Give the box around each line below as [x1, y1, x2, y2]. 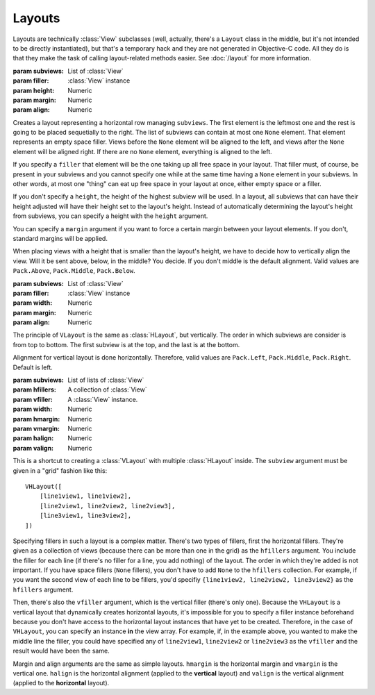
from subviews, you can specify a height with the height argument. [12, 212, 208, 220]
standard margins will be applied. [12, 234, 108, 242]
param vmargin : [12, 424, 60, 433]
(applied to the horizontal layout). [12, 679, 110, 687]
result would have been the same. [12, 646, 110, 655]
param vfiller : [12, 395, 53, 403]
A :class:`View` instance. [67, 395, 138, 403]
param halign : [12, 434, 54, 442]
